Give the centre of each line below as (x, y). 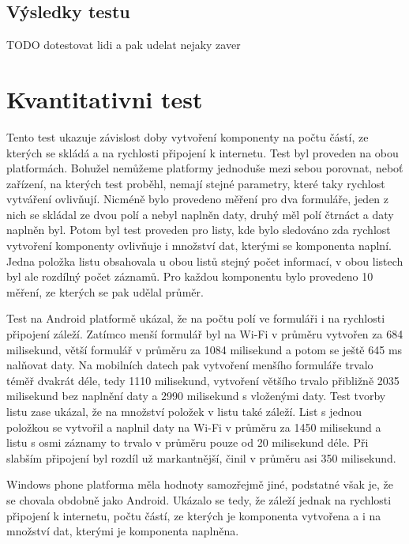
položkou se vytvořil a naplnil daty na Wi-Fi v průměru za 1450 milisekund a (194, 427)
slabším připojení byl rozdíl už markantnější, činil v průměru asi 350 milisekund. (201, 457)
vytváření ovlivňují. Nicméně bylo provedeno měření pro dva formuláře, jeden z (198, 199)
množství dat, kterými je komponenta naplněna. (123, 531)
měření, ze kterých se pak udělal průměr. (105, 291)
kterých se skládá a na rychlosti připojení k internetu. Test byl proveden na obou (203, 152)
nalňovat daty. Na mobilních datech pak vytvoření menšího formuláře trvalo (190, 365)
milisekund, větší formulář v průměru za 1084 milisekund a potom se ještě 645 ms (204, 349)
